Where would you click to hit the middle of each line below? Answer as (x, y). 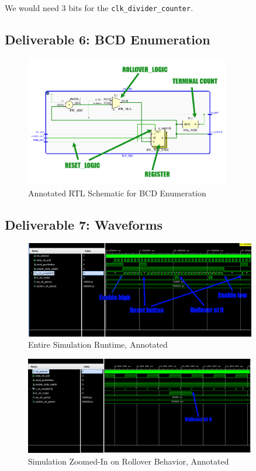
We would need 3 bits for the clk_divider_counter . (99, 8)
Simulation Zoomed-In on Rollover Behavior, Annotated (129, 461)
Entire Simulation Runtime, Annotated (98, 344)
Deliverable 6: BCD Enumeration (108, 39)
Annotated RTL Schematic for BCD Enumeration (117, 193)
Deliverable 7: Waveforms (84, 224)
